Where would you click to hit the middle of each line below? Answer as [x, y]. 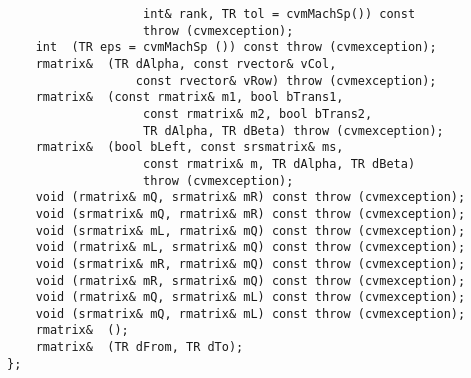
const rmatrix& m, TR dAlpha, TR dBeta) [279, 163]
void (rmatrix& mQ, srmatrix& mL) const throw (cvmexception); [250, 297]
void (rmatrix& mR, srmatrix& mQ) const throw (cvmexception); [250, 280]
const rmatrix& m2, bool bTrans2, [258, 113]
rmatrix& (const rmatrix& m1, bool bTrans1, [189, 97]
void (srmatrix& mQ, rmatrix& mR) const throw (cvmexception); [250, 213]
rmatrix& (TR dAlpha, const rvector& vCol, [186, 63]
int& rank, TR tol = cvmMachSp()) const [279, 14]
